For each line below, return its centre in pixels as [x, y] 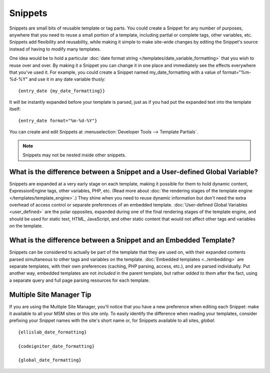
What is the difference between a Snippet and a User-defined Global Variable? [134, 172]
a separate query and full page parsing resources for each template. [79, 280]
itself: [15, 109]
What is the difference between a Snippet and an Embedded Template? [122, 240]
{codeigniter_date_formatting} [56, 346]
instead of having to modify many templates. [55, 49]
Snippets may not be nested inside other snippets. [74, 155]
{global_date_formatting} [50, 360]
